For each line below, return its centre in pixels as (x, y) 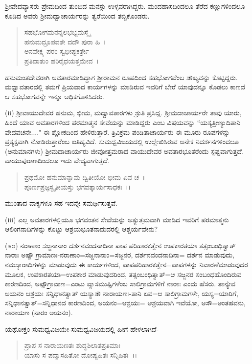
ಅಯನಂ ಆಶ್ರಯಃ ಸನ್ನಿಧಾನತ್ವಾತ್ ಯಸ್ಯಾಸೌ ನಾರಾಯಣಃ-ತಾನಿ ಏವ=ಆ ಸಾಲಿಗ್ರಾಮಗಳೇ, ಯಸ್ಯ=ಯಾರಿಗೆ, (122, 293)
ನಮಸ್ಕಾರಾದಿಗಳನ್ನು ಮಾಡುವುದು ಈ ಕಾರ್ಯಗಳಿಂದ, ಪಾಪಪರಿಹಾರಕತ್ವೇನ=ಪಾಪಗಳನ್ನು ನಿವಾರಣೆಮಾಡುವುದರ (126, 265)
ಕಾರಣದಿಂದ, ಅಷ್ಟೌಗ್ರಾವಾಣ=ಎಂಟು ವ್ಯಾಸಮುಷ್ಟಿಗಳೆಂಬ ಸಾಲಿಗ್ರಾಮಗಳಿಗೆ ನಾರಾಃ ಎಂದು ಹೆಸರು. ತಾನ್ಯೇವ (120, 284)
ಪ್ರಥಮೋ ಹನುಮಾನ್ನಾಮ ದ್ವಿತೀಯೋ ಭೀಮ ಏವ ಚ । (85, 177)
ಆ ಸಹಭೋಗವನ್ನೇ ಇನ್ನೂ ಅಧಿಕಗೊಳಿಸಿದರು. (55, 96)
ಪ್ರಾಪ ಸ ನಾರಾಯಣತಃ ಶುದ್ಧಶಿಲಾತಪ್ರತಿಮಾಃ (72, 345)
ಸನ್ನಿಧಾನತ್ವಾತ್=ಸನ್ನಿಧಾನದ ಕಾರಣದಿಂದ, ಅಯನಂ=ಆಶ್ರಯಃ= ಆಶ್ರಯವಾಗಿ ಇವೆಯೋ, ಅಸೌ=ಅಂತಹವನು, (125, 303)
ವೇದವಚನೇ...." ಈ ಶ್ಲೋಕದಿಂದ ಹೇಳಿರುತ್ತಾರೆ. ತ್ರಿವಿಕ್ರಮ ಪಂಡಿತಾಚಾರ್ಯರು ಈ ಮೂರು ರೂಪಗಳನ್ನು (117, 132)
